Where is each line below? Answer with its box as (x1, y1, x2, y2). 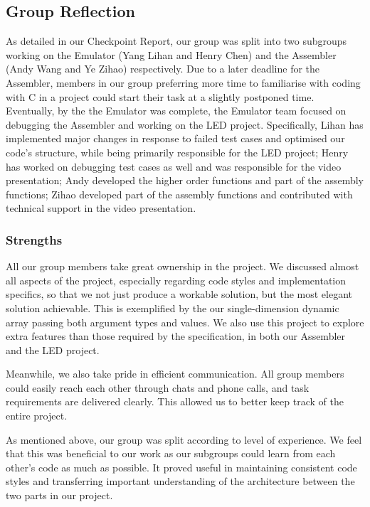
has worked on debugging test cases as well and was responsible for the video (6, 159, 342, 174)
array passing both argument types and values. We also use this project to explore (6, 314, 364, 329)
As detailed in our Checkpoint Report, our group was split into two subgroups (6, 33, 347, 48)
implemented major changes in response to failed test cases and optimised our (6, 131, 345, 146)
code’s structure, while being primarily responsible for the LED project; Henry (6, 144, 349, 159)
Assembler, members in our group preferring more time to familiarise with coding (6, 75, 361, 90)
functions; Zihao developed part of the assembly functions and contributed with (6, 186, 353, 201)
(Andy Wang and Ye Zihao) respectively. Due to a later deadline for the (6, 61, 320, 76)
